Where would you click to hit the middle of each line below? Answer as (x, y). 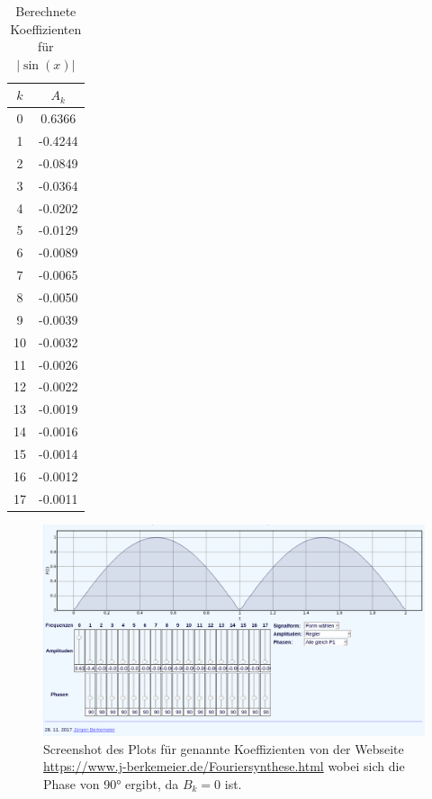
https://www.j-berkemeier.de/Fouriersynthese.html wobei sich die (224, 766)
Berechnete (46, 11)
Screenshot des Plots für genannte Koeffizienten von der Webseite (224, 748)
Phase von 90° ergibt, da (111, 784)
